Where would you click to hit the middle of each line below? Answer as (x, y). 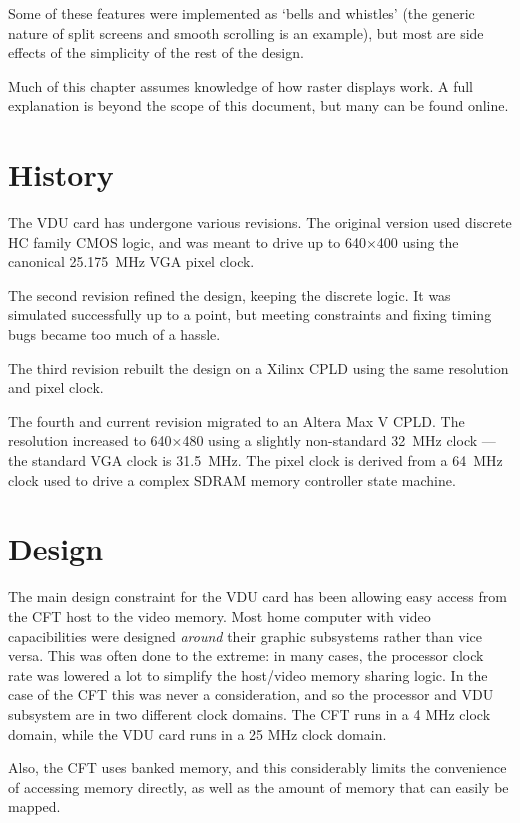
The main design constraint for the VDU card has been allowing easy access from (257, 596)
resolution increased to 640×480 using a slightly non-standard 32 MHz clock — (252, 440)
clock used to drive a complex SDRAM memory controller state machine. (232, 479)
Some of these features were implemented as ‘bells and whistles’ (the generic (241, 13)
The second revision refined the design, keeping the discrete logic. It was (229, 294)
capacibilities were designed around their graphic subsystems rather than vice (245, 635)
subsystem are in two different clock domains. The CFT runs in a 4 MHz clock (249, 713)
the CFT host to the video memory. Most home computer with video (219, 615)
